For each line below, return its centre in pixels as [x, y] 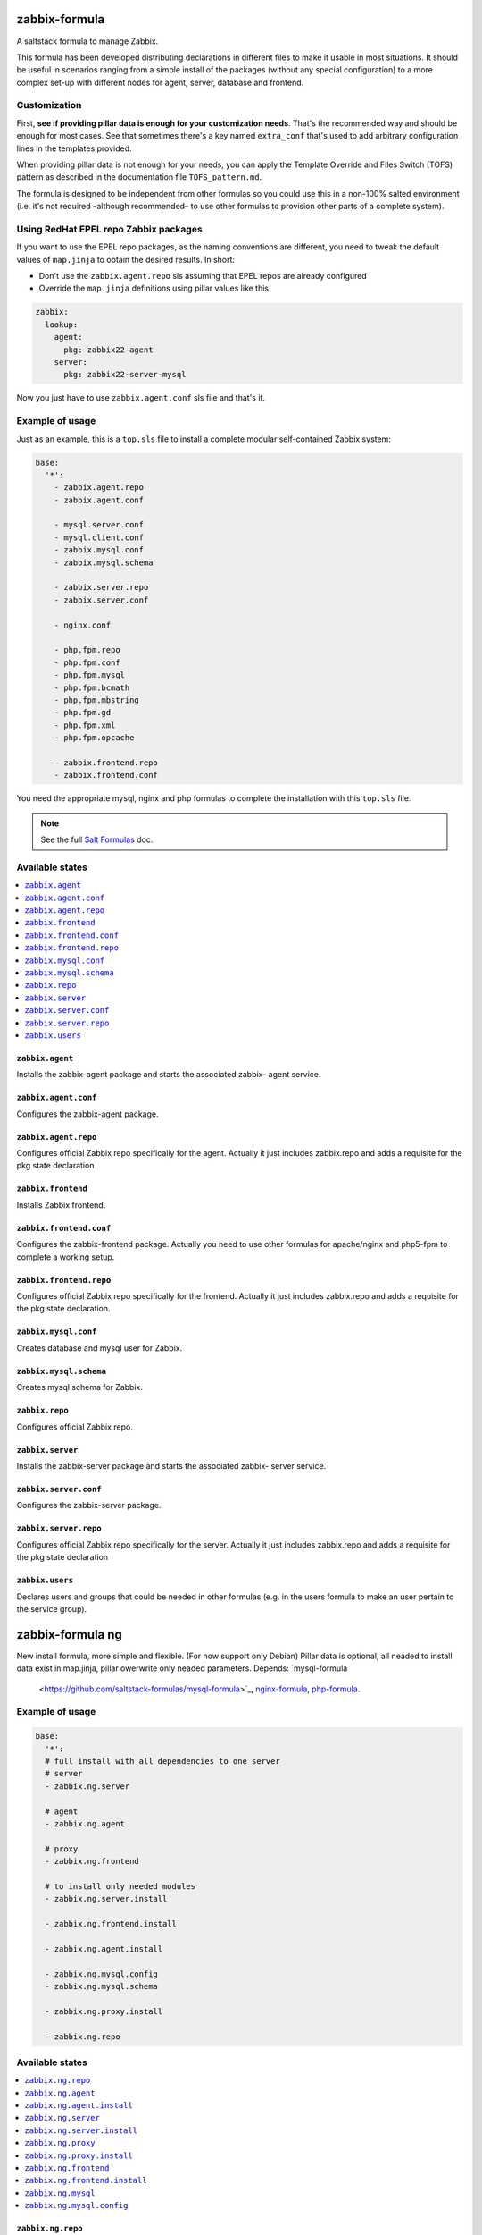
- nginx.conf [83, 625]
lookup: [62, 325]
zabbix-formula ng [69, 1635]
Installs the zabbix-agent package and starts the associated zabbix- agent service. [169, 1075]
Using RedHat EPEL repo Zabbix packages [109, 229]
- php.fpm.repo [87, 650]
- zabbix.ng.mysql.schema [101, 1986]
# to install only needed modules [120, 1886]
